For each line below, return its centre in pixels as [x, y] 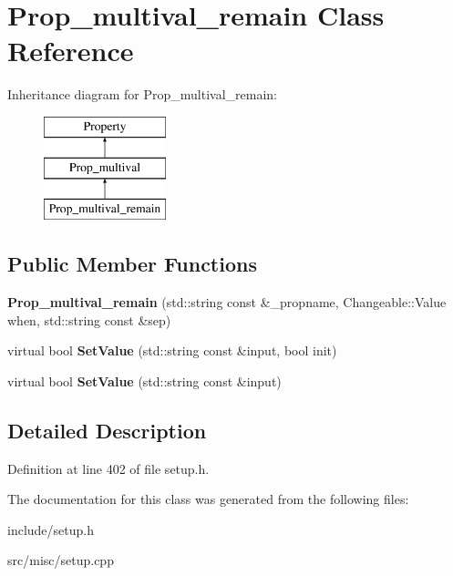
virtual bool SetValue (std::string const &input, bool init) [172, 350]
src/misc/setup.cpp [61, 560]
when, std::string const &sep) [89, 319]
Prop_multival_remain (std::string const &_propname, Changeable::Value [227, 302]
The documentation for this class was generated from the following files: [208, 499]
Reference [71, 51]
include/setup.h [51, 529]
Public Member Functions [132, 264]
